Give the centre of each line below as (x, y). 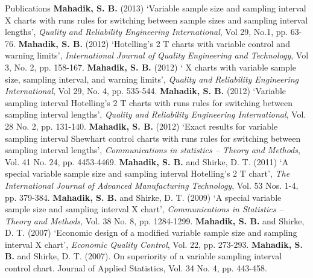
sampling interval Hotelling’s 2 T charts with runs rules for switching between (149, 102)
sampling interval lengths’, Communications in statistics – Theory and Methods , (153, 150)
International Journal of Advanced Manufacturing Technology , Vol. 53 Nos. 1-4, (152, 185)
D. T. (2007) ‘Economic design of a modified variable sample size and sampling (151, 232)
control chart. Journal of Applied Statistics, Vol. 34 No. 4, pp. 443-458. (136, 268)
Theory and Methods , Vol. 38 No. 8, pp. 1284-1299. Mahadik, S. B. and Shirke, (155, 220)
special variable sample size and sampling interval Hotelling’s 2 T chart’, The (147, 173)
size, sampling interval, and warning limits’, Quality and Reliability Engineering (152, 79)
